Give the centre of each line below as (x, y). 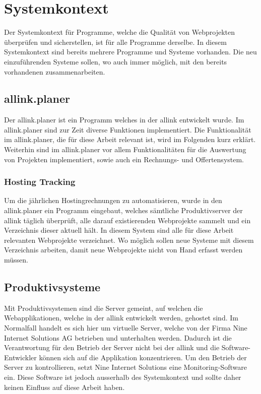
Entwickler (20, 357)
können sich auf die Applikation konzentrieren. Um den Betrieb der (143, 357)
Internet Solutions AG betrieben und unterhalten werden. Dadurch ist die (118, 337)
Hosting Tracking (40, 182)
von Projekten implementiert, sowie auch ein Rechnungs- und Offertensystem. (124, 159)
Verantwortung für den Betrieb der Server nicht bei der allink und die (112, 347)
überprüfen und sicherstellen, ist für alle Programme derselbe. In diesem (115, 42)
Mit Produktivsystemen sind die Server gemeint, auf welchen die (104, 308)
